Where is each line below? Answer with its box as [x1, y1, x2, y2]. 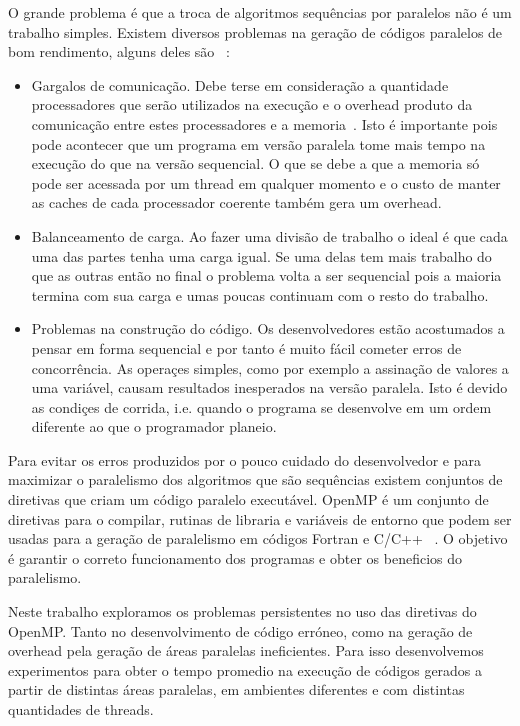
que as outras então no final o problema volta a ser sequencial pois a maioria [31, 265, 502, 286]
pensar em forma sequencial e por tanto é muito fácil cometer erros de [31, 337, 462, 358]
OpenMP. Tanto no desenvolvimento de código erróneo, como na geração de [8, 620, 473, 641]
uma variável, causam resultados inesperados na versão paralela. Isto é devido [31, 377, 508, 398]
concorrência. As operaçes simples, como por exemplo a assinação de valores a [31, 357, 509, 378]
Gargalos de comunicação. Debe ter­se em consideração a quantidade [31, 74, 449, 95]
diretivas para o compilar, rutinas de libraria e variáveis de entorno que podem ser [8, 508, 512, 529]
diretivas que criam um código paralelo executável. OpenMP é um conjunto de [8, 489, 489, 510]
